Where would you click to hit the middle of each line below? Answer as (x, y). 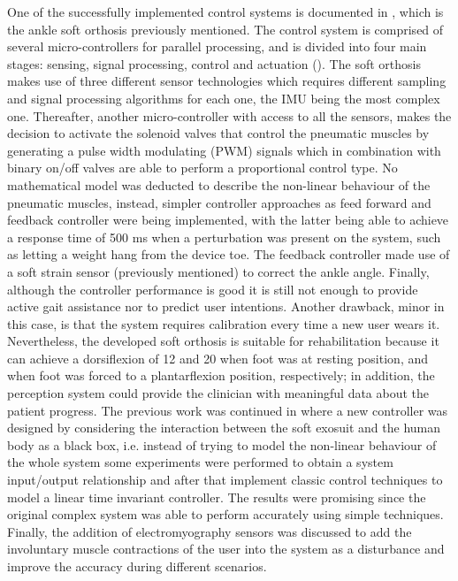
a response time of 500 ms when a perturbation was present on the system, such (224, 237)
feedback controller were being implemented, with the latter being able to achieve (228, 220)
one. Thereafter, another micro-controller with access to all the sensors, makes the (229, 115)
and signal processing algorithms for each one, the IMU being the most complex (224, 98)
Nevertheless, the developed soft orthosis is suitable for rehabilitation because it (223, 341)
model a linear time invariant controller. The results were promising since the (217, 497)
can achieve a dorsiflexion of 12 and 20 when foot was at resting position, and (218, 358)
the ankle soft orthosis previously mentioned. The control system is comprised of (225, 29)
